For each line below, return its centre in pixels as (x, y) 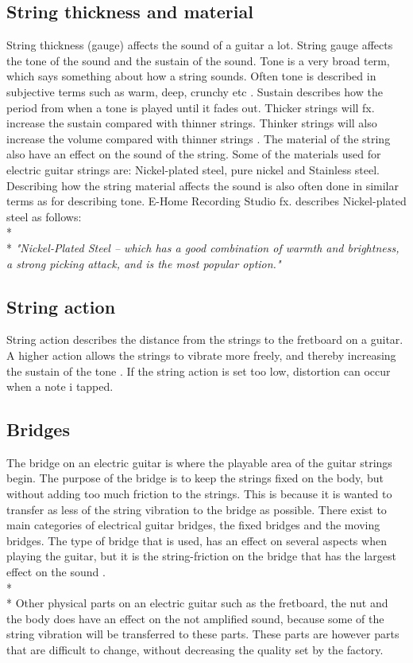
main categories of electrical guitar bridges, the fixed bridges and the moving (193, 525)
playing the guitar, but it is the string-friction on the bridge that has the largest (201, 556)
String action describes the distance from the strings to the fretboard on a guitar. (205, 339)
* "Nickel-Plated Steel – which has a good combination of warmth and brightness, (203, 247)
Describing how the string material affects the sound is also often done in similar (203, 185)
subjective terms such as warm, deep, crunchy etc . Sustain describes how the (195, 91)
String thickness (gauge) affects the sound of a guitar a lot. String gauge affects (200, 45)
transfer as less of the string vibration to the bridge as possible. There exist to (197, 509)
